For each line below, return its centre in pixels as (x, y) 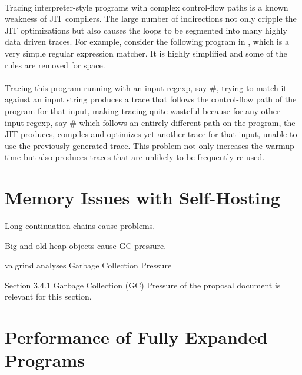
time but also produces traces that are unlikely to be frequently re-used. (135, 157)
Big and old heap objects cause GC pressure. (86, 245)
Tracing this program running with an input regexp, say (106, 87)
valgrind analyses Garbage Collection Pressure (88, 265)
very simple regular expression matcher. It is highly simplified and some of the (146, 53)
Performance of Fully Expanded (136, 337)
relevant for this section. (48, 296)
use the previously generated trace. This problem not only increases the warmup (150, 145)
